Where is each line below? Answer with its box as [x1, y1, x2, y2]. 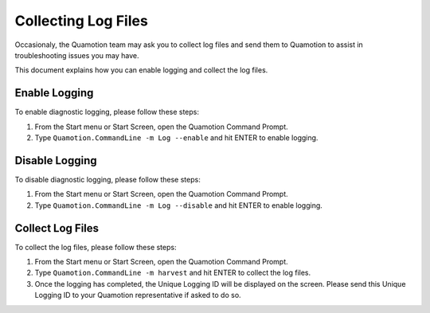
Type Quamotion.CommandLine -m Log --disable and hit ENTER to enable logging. [34, 200, 322, 210]
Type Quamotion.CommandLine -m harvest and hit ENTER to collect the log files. [34, 268, 311, 278]
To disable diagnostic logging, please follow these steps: [14, 174, 201, 184]
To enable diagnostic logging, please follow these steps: [14, 108, 199, 117]
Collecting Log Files [14, 12, 149, 29]
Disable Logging [14, 154, 97, 167]
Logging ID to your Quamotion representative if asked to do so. [34, 291, 242, 300]
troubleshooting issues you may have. [14, 50, 139, 60]
